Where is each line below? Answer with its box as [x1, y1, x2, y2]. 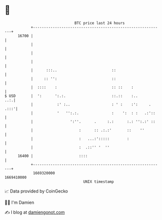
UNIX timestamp [83, 179, 114, 184]
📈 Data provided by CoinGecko [4, 188, 68, 194]
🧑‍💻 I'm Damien [4, 199, 35, 205]
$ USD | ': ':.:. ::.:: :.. [4, 93, 138, 98]
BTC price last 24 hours [74, 21, 125, 25]
